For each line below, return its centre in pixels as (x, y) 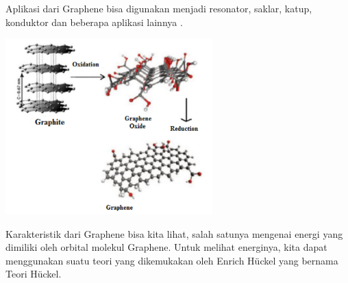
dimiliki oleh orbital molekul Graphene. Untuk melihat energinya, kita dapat (166, 247)
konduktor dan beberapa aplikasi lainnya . (94, 22)
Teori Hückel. (34, 274)
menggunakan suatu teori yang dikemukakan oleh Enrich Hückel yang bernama (172, 260)
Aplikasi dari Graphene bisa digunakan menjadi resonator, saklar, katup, (159, 8)
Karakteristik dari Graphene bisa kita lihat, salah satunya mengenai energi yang (174, 233)
